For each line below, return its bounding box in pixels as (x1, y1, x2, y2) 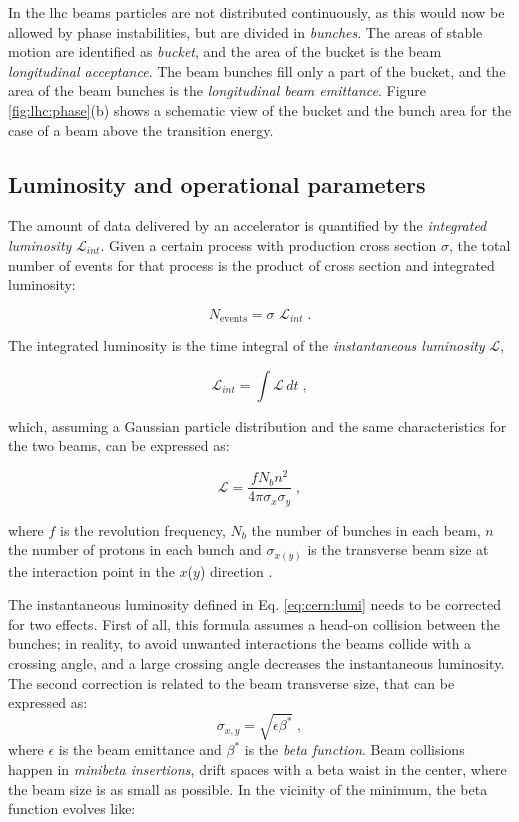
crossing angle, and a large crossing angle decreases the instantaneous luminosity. (8, 653, 505, 674)
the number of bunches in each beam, (251, 519, 481, 540)
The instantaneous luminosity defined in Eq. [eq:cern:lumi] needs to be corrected (8, 594, 501, 615)
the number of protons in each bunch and (8, 539, 262, 560)
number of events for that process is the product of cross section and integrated (8, 254, 495, 275)
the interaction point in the (8, 560, 175, 581)
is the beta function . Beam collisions (244, 739, 465, 760)
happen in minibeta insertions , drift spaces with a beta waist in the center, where (8, 758, 507, 779)
